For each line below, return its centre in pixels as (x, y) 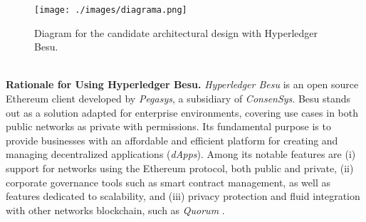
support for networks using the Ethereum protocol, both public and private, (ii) (180, 168)
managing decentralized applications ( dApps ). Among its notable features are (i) (181, 154)
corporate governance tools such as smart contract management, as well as (168, 182)
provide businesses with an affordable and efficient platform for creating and (172, 140)
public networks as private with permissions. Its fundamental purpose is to (168, 126)
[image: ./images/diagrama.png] (111, 10)
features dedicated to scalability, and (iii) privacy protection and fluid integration (183, 196)
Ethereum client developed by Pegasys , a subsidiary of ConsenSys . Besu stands (178, 99)
